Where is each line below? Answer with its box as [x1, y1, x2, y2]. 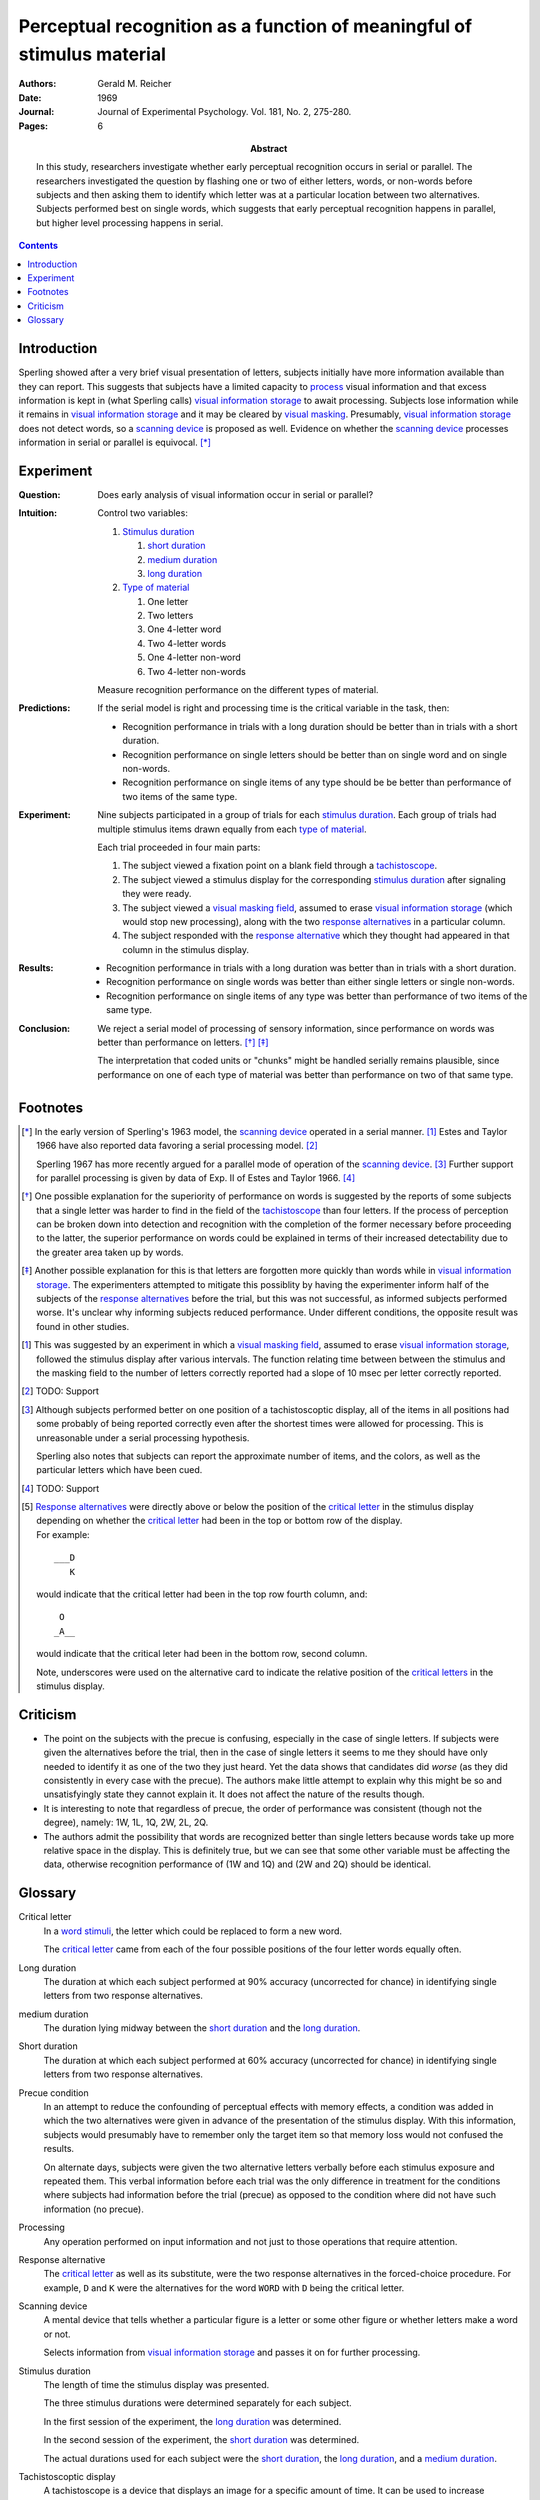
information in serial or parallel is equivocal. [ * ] [18, 436, 212, 449]
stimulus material [18, 43, 167, 65]
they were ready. [122, 888, 192, 900]
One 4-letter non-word [147, 651, 242, 664]
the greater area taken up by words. [36, 1246, 184, 1258]
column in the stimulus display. [122, 943, 250, 955]
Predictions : [18, 702, 71, 714]
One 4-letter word [147, 623, 222, 635]
